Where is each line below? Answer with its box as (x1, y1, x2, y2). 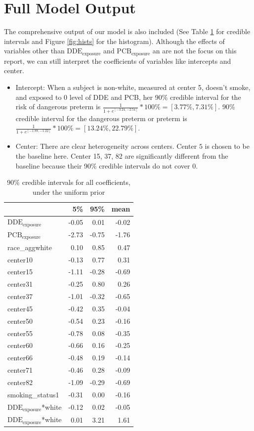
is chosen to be (205, 141, 250, 151)
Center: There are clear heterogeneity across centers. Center (15, 141, 197, 151)
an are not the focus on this (152, 45, 237, 56)
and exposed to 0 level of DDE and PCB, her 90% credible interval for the (15, 91, 241, 102)
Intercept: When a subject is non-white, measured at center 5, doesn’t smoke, (15, 82, 251, 92)
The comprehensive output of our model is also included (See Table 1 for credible (4, 26, 251, 37)
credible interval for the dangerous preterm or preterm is (15, 113, 187, 123)
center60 (7, 340, 33, 350)
